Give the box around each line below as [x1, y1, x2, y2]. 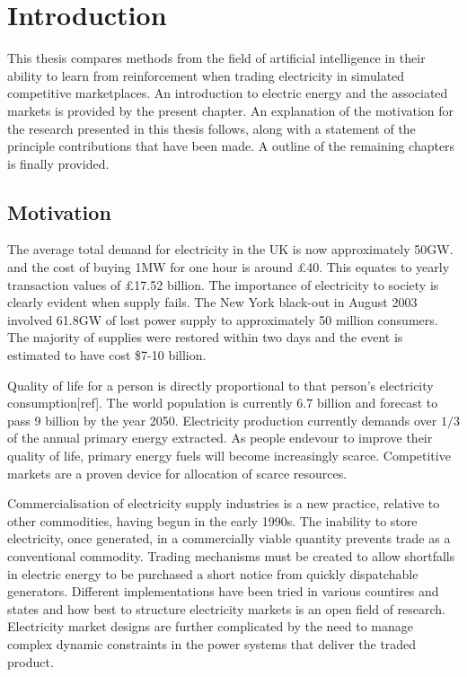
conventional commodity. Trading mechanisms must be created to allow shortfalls [7, 546, 455, 565]
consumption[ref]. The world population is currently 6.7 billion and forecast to [7, 393, 438, 412]
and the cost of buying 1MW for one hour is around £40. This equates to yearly [7, 258, 450, 277]
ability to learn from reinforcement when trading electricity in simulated [7, 66, 405, 84]
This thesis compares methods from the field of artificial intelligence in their [7, 48, 426, 67]
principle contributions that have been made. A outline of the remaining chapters [7, 136, 455, 155]
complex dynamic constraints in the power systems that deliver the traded [7, 634, 417, 653]
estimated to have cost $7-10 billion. [7, 346, 207, 365]
